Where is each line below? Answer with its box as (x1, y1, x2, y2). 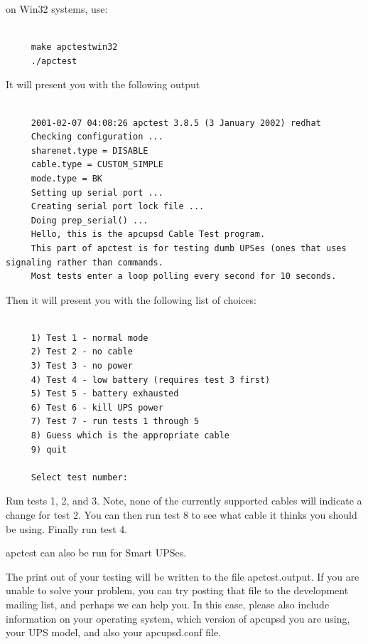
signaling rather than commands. (6, 257, 163, 268)
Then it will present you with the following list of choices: (6, 292, 256, 307)
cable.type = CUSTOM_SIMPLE (31, 159, 163, 170)
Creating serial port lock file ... (31, 201, 205, 212)
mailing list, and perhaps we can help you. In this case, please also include (6, 596, 330, 611)
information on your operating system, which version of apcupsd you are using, (6, 611, 350, 625)
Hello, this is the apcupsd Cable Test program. (31, 229, 266, 240)
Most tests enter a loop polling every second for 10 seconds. (31, 271, 337, 282)
